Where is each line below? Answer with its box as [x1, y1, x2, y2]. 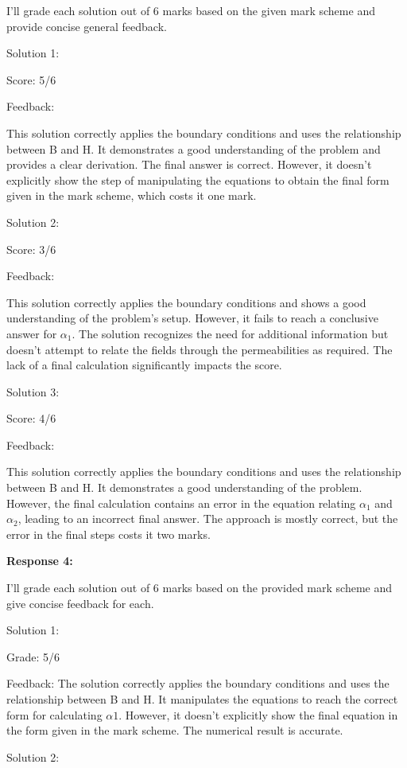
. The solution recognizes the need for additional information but [72, 325, 389, 341]
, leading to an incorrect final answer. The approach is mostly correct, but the [17, 510, 398, 527]
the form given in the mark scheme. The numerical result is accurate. [6, 722, 343, 739]
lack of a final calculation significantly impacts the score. [6, 357, 282, 373]
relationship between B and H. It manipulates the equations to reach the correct [6, 691, 398, 707]
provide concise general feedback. [6, 18, 167, 34]
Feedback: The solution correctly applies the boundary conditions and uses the [6, 675, 390, 692]
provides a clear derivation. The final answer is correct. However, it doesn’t [6, 156, 372, 173]
